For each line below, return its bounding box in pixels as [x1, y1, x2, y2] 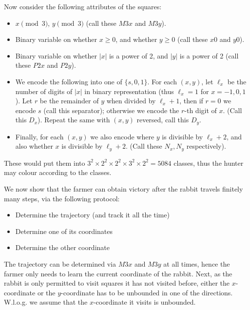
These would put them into [4, 157, 85, 168]
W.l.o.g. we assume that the [4, 297, 88, 307]
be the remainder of [39, 96, 99, 106]
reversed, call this [136, 115, 189, 125]
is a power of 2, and [109, 50, 168, 60]
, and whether [115, 34, 157, 44]
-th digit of [184, 105, 217, 115]
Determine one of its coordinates [15, 226, 113, 236]
